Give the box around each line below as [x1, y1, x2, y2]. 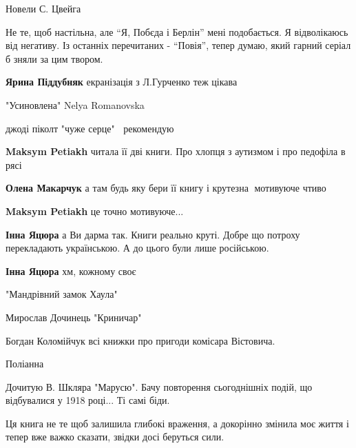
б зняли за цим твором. [6, 51, 103, 65]
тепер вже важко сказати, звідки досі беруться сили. [6, 429, 224, 444]
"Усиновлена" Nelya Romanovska [6, 97, 145, 112]
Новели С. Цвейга [6, 1, 81, 15]
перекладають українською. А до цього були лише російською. [6, 241, 269, 255]
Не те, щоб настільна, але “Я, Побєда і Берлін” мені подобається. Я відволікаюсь [6, 24, 348, 39]
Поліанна [6, 356, 44, 371]
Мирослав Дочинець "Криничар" [6, 309, 142, 324]
